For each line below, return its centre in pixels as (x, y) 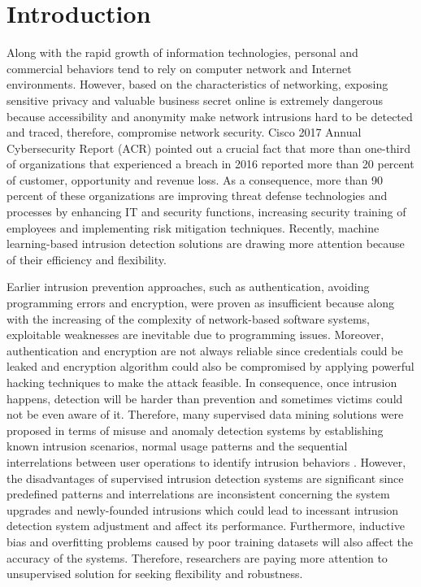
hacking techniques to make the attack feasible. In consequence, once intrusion (202, 382)
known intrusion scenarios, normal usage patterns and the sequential (177, 446)
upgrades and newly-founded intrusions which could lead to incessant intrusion (203, 509)
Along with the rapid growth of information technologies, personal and (182, 52)
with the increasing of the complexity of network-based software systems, (188, 318)
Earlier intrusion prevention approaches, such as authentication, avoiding (188, 287)
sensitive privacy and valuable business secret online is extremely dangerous (195, 100)
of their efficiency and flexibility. (87, 259)
